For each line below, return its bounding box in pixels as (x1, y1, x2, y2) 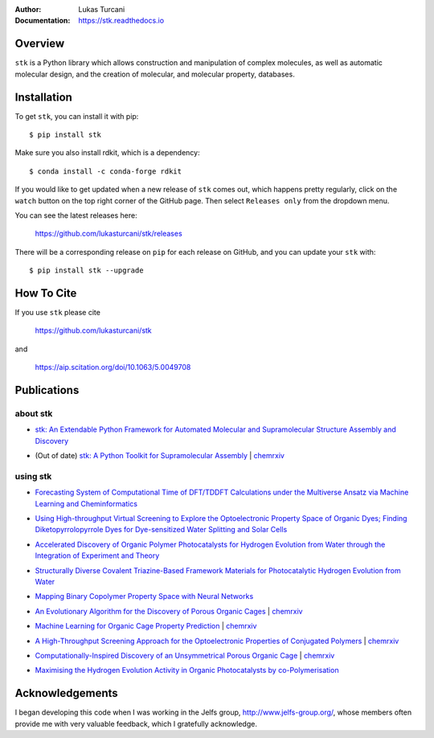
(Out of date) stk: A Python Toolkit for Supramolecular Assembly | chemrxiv (35, 451, 285, 461)
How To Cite (14, 286, 77, 300)
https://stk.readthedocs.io (78, 16, 165, 26)
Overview (14, 37, 65, 51)
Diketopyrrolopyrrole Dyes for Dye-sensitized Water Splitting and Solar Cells (35, 525, 288, 535)
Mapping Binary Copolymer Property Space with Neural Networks (35, 592, 254, 601)
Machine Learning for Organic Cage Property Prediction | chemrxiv (35, 621, 257, 631)
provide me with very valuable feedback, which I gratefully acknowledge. (14, 719, 257, 728)
